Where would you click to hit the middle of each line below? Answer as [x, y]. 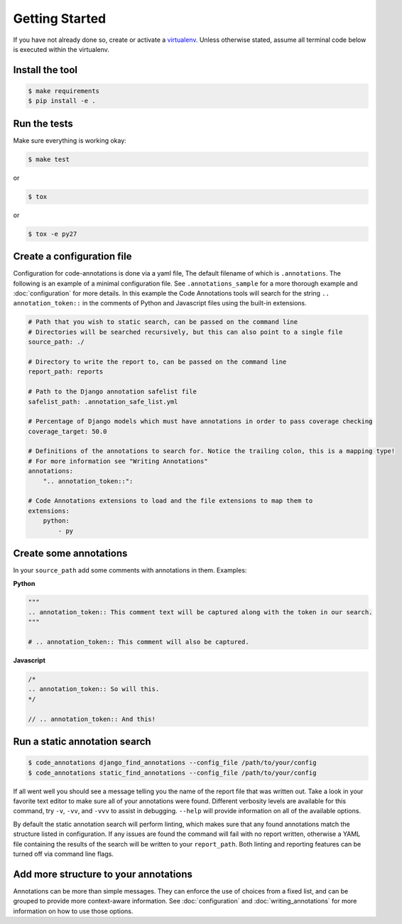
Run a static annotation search [82, 741]
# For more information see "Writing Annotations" [118, 461]
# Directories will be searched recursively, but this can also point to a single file [185, 332]
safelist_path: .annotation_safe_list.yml [103, 402]
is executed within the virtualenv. [61, 49]
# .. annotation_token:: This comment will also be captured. [138, 642]
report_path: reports [66, 372]
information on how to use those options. [73, 911]
